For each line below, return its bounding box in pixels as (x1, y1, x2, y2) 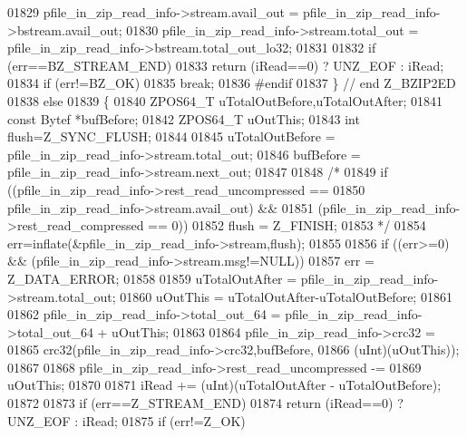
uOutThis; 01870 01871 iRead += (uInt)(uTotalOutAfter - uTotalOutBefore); (7, 375, 442, 394)
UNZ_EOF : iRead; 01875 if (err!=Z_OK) (7, 411, 246, 430)
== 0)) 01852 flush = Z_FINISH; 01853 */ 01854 (148, 216, 426, 235)
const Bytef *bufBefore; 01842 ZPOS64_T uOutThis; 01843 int (7, 109, 360, 128)
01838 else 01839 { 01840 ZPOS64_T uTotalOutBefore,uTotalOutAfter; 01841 (7, 91, 443, 110)
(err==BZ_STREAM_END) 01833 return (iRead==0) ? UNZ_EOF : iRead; (7, 55, 444, 74)
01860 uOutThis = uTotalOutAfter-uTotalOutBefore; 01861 (120, 286, 452, 306)
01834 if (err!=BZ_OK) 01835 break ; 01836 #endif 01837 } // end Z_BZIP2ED (7, 73, 456, 92)
